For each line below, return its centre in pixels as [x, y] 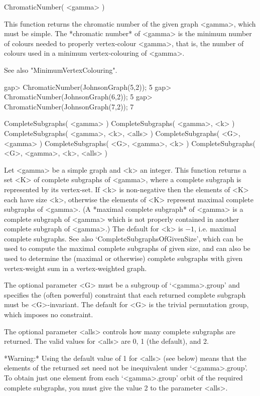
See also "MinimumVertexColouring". [61, 70]
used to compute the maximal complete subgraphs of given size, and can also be [127, 248]
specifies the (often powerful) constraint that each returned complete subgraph [125, 294]
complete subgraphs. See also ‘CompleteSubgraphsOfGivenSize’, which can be [124, 238]
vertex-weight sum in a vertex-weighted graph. [76, 268]
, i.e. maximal [215, 229]
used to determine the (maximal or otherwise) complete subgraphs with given [123, 258]
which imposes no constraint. [49, 314]
